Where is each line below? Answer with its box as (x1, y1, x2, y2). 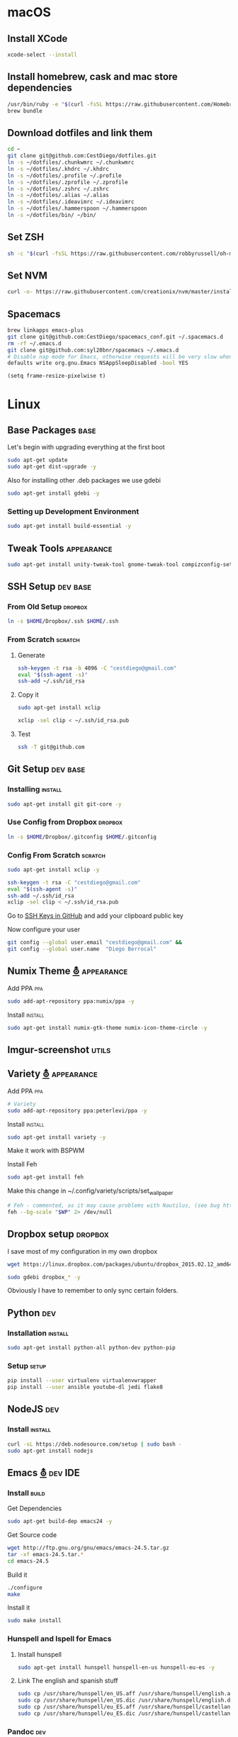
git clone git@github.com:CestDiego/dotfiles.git (7, 152, 157, 159)
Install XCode (7, 33, 68, 45)
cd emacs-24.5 (7, 1557, 50, 1565)
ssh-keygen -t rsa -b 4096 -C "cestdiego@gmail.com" (17, 664, 177, 672)
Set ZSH (7, 231, 45, 243)
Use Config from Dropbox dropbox (7, 817, 123, 827)
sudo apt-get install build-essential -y (7, 522, 132, 530)
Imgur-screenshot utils (7, 1044, 111, 1056)
